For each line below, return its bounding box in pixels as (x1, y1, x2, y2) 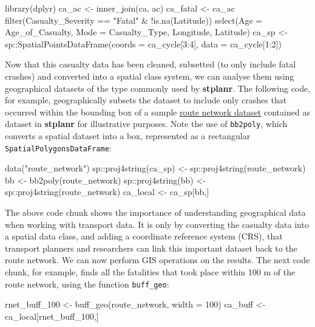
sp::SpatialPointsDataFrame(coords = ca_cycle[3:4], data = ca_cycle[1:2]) (5, 37, 282, 50)
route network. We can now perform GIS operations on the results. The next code (5, 253, 310, 266)
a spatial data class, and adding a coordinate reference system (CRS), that (5, 230, 283, 243)
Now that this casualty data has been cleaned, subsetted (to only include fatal (5, 58, 296, 71)
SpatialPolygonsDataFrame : (5, 141, 112, 154)
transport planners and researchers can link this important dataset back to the (5, 241, 297, 254)
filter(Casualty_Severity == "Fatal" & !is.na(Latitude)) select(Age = (5, 13, 263, 26)
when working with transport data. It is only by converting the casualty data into (5, 218, 309, 230)
